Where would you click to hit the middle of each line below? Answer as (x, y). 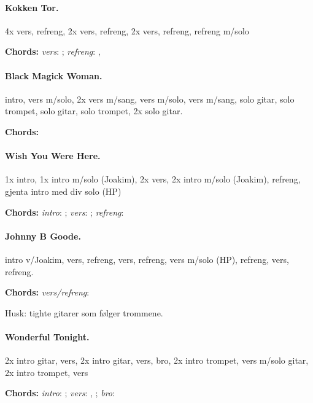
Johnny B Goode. (43, 236)
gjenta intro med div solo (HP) (63, 191)
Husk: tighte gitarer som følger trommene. (84, 312)
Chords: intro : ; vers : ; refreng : (64, 212)
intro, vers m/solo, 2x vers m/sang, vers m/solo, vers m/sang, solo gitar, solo (150, 99)
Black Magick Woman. (54, 75)
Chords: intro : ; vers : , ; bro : (60, 393)
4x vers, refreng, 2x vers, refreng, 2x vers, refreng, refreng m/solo (127, 30)
